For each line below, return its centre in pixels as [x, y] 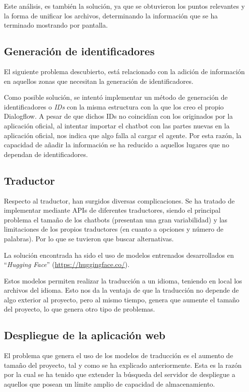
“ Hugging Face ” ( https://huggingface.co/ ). [67, 264]
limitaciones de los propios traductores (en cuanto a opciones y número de [114, 229]
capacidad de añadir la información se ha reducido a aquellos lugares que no [117, 145]
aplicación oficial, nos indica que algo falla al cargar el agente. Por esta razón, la [123, 135]
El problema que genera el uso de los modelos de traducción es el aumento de [118, 355]
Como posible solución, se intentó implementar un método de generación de [116, 97]
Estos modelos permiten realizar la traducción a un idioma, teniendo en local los [123, 280]
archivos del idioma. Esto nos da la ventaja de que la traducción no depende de [121, 290]
